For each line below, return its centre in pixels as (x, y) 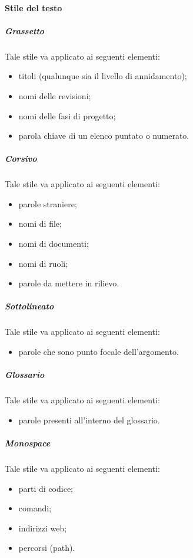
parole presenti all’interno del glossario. (89, 420)
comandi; (35, 508)
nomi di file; (40, 223)
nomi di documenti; (54, 244)
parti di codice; (46, 488)
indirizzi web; (43, 528)
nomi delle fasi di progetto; (67, 115)
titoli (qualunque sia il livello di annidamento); (103, 76)
